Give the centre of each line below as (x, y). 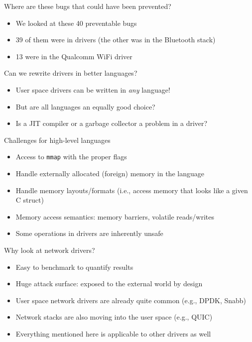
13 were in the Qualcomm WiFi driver (74, 56)
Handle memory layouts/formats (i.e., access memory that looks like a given (132, 190)
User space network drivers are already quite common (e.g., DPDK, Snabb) (131, 300)
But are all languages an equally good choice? (85, 106)
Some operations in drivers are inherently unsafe (89, 233)
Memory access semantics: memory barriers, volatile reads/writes (115, 216)
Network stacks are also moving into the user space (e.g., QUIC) (114, 317)
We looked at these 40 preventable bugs (76, 23)
